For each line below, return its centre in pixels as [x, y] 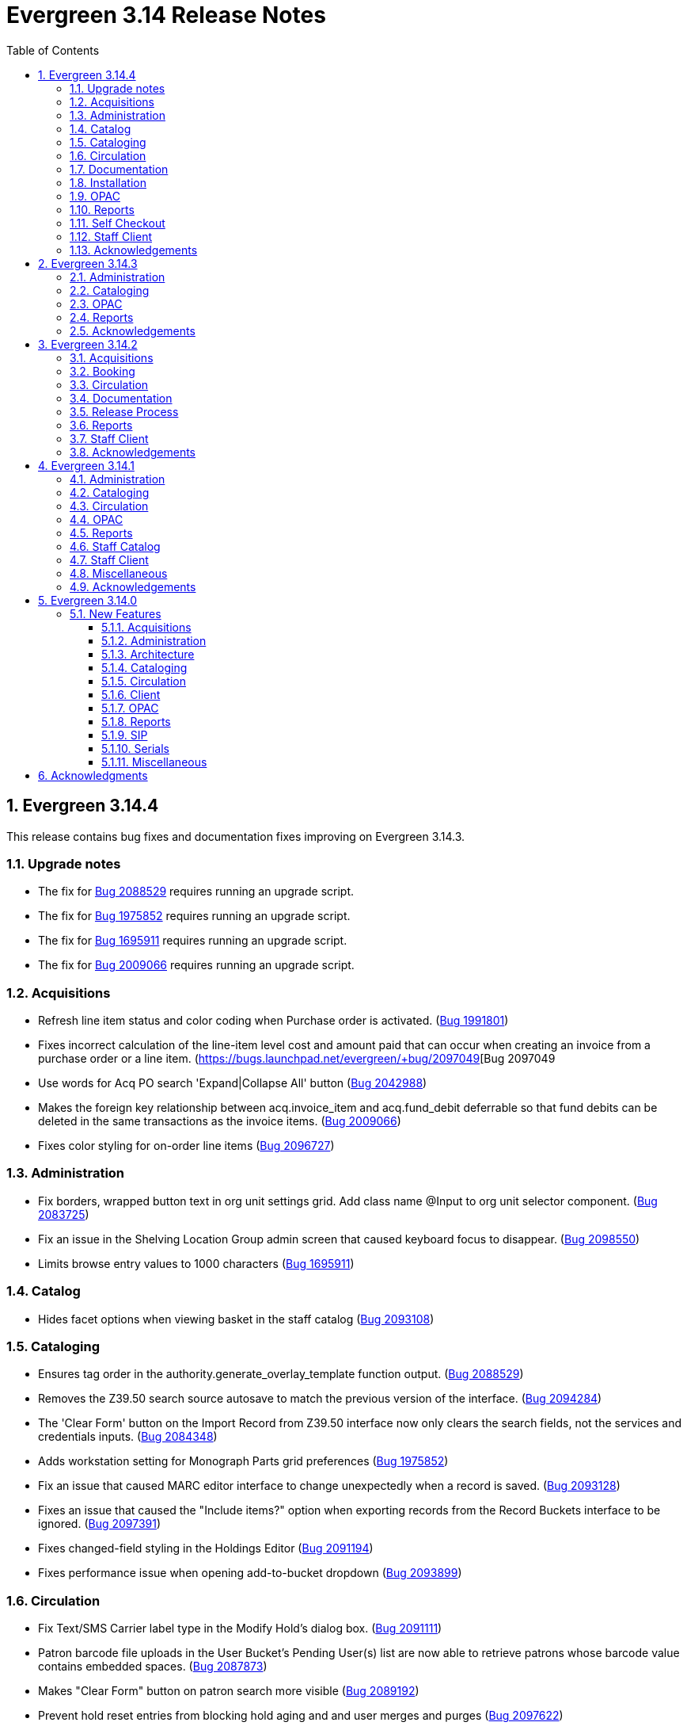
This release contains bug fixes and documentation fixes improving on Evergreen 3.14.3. [236, 836]
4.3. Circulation [109, 506]
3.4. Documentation [121, 398]
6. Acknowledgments [93, 775]
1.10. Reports [102, 209]
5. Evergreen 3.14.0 [88, 600]
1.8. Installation [108, 182]
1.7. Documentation [119, 169]
